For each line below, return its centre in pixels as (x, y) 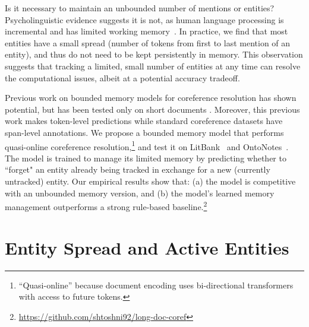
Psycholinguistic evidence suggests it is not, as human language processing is (144, 19)
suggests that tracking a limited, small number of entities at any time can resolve (153, 66)
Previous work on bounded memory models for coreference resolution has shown (151, 98)
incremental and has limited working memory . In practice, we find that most (146, 31)
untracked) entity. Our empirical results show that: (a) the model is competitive (150, 181)
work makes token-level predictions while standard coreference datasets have (144, 121)
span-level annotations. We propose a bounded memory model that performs (144, 132)
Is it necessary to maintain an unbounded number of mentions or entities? (140, 8)
